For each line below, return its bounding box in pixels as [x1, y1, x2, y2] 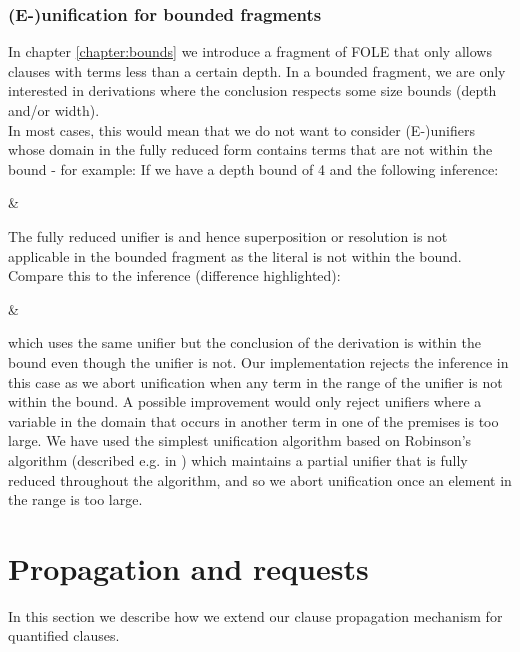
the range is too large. [8, 489, 143, 510]
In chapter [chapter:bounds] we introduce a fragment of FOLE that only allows [8, 41, 492, 62]
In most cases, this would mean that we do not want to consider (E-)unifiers [8, 119, 475, 140]
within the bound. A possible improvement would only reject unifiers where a [8, 391, 482, 412]
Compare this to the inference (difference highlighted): [8, 265, 341, 286]
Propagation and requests [8, 547, 369, 588]
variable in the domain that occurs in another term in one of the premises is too [8, 410, 499, 431]
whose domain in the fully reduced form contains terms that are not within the [8, 139, 493, 160]
